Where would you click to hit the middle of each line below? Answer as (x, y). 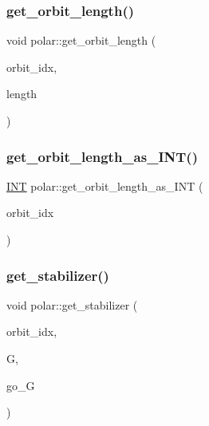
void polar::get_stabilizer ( (72, 304)
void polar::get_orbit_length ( (81, 40)
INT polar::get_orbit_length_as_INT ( (105, 185)
